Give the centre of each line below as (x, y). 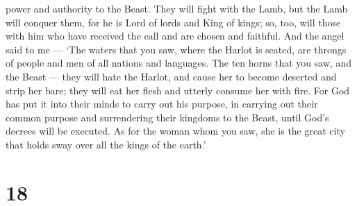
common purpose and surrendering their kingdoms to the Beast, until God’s (167, 117)
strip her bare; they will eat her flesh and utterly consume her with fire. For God (178, 90)
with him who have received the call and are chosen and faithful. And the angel (175, 36)
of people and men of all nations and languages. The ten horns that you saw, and (179, 63)
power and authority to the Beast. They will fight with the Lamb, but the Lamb (177, 8)
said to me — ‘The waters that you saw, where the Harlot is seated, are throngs (176, 49)
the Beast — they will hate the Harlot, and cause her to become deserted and (171, 76)
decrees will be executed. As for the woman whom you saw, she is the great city (175, 131)
